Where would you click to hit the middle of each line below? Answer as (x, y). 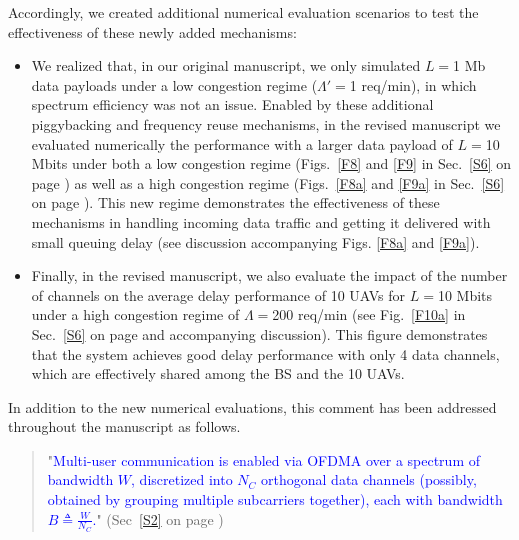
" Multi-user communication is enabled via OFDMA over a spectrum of (264, 459)
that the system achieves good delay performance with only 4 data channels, (265, 353)
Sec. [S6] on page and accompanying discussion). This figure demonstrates (259, 333)
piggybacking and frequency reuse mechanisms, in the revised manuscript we (266, 123)
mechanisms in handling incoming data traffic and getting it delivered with (261, 221)
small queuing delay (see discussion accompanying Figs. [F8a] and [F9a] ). (255, 241)
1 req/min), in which (413, 84)
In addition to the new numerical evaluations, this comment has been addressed (252, 406)
